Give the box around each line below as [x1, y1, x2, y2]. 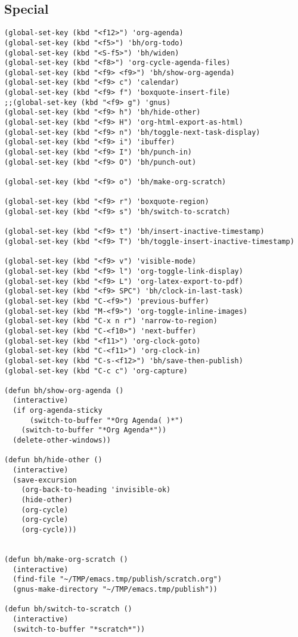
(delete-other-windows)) [13, 436, 111, 445]
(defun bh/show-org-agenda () [4, 386, 124, 395]
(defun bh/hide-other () [4, 456, 103, 465]
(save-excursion [13, 475, 77, 484]
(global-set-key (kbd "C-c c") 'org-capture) [4, 366, 188, 375]
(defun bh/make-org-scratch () [4, 555, 128, 564]
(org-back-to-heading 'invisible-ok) [21, 486, 171, 494]
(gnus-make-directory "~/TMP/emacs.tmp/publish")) [13, 585, 218, 593]
